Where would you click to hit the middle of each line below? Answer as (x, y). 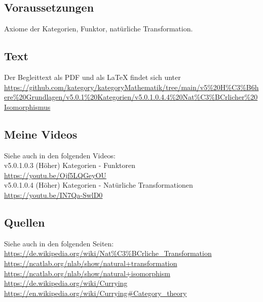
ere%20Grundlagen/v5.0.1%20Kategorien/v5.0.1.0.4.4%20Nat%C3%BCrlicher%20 (131, 97)
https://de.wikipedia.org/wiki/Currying (66, 283)
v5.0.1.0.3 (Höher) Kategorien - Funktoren (70, 165)
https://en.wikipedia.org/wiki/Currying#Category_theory (96, 293)
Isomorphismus (27, 106)
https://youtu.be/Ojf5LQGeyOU (55, 175)
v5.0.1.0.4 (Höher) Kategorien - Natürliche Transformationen (99, 185)
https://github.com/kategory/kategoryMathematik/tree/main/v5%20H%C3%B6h (131, 87)
